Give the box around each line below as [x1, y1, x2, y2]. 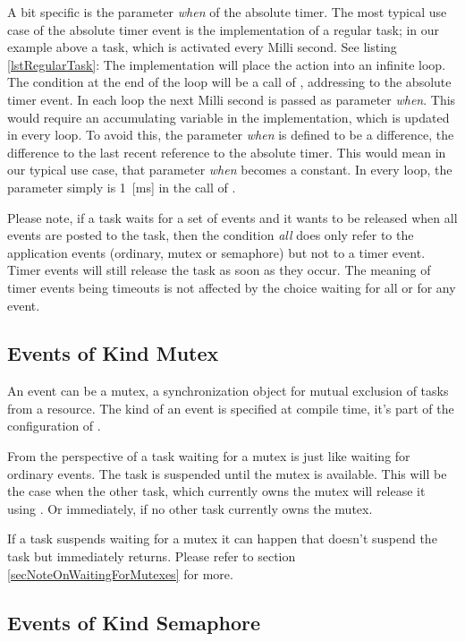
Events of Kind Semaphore [7, 608, 260, 636]
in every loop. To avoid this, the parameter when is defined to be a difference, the [7, 125, 454, 144]
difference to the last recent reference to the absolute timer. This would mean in [7, 142, 446, 161]
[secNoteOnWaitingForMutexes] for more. [7, 564, 233, 583]
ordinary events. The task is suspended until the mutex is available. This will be [7, 464, 447, 483]
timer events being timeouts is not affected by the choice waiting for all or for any [7, 278, 456, 296]
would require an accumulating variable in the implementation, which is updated [7, 107, 450, 126]
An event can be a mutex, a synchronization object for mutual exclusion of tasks [7, 381, 449, 400]
